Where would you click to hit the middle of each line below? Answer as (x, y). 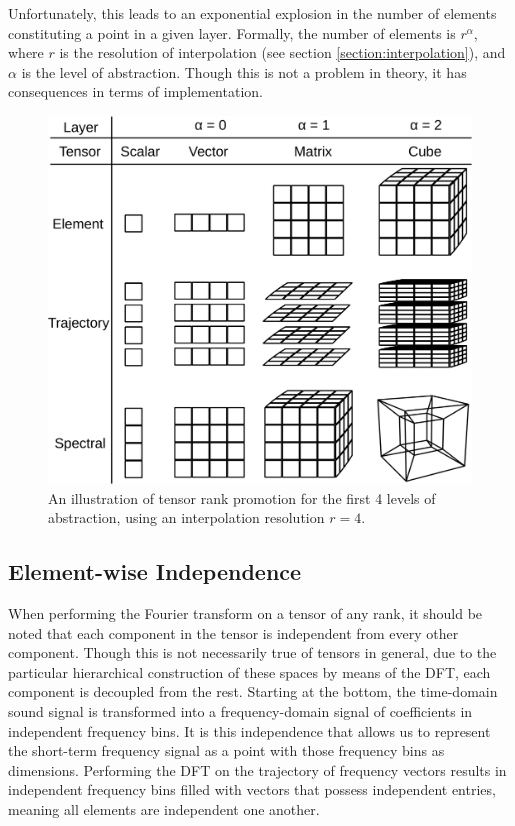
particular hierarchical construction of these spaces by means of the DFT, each (249, 671)
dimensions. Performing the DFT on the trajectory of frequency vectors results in (257, 769)
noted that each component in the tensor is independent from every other (233, 632)
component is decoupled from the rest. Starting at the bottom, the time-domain (253, 691)
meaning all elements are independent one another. (164, 808)
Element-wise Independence (155, 571)
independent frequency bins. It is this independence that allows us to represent (249, 730)
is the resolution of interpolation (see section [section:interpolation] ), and (282, 52)
